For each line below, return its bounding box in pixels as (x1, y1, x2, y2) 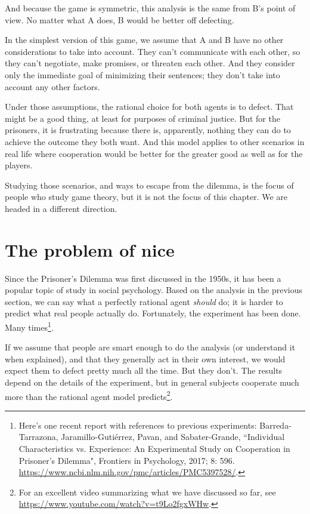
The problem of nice (5, 237, 175, 261)
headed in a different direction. (5, 202, 117, 214)
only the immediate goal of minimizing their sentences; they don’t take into (5, 68, 280, 81)
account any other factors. (5, 80, 100, 93)
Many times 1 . (5, 319, 54, 333)
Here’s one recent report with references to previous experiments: (18, 418, 257, 431)
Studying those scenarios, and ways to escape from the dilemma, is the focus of (5, 178, 294, 191)
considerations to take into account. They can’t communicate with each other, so (5, 45, 300, 57)
